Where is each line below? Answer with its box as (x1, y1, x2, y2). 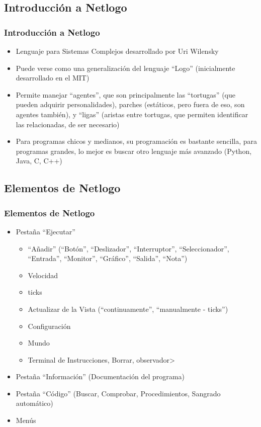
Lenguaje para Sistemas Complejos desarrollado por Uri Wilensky (16, 46, 219, 56)
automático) (16, 398, 53, 408)
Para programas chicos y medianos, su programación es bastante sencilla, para (16, 136, 257, 146)
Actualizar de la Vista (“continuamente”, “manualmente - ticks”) (28, 303, 228, 314)
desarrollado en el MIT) (16, 72, 90, 83)
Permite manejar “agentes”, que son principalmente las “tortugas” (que (16, 89, 235, 100)
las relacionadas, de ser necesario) (16, 119, 120, 129)
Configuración (28, 320, 71, 331)
